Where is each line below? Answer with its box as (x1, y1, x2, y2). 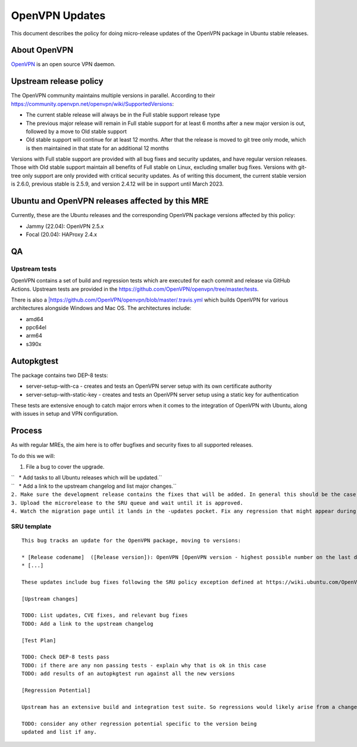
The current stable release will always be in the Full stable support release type (26, 111, 220, 118)
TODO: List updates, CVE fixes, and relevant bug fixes (21, 612, 188, 619)
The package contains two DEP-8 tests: (11, 372, 108, 379)
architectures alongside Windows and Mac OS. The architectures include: (11, 305, 192, 312)
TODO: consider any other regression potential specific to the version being (21, 720, 257, 727)
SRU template (11, 522, 52, 531)
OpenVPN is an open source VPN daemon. (11, 61, 116, 68)
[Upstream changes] (21, 595, 79, 602)
